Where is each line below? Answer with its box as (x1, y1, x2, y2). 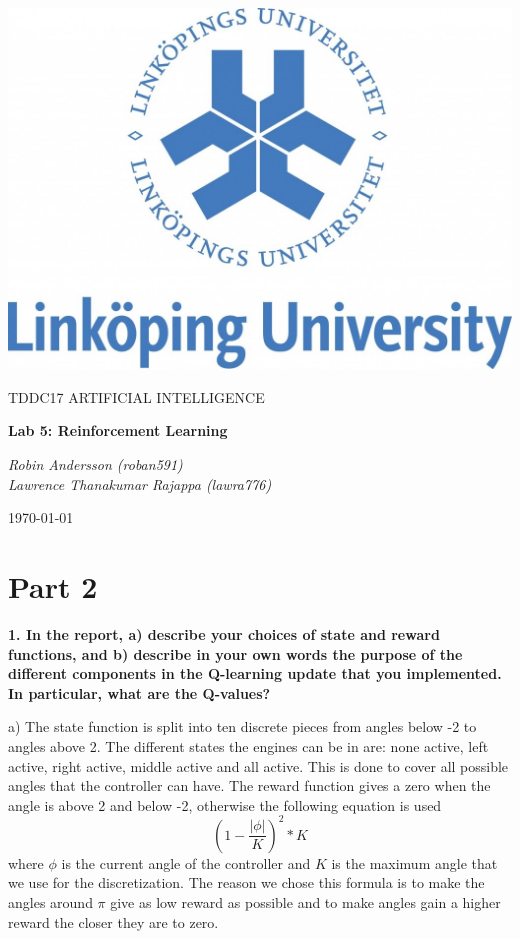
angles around (8, 891, 93, 912)
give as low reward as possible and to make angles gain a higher (110, 891, 501, 912)
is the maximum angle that (331, 852, 498, 873)
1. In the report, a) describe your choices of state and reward (8, 623, 440, 644)
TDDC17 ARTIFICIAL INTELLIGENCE (8, 386, 265, 407)
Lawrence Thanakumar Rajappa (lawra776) (8, 473, 272, 494)
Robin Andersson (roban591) (8, 454, 183, 475)
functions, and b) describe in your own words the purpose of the (8, 643, 463, 664)
